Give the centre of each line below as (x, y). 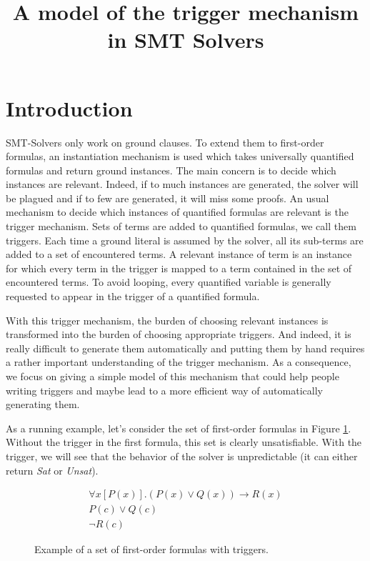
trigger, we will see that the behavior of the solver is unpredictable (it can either (182, 456)
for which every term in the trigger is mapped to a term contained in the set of (179, 268)
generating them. (43, 404)
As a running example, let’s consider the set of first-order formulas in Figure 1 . (179, 428)
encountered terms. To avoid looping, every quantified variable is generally (169, 282)
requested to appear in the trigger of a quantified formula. (133, 296)
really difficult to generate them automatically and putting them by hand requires (185, 348)
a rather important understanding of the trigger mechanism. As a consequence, (179, 362)
